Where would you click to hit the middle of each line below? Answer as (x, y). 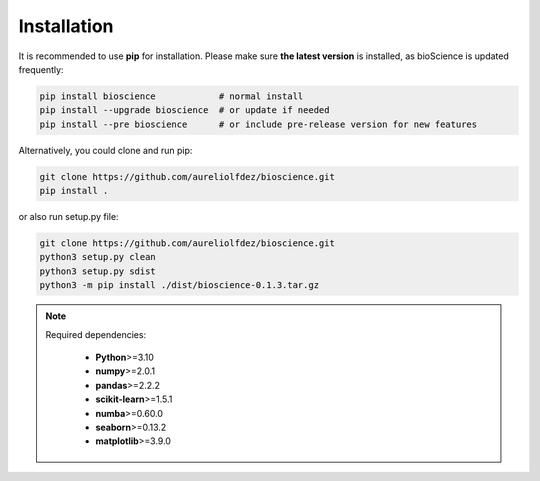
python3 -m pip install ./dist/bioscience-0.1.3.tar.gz (179, 285)
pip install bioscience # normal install (171, 96)
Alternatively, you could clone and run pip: (105, 150)
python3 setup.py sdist (98, 271)
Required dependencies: (96, 334)
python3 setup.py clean (98, 257)
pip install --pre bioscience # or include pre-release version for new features (258, 124)
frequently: (41, 69)
